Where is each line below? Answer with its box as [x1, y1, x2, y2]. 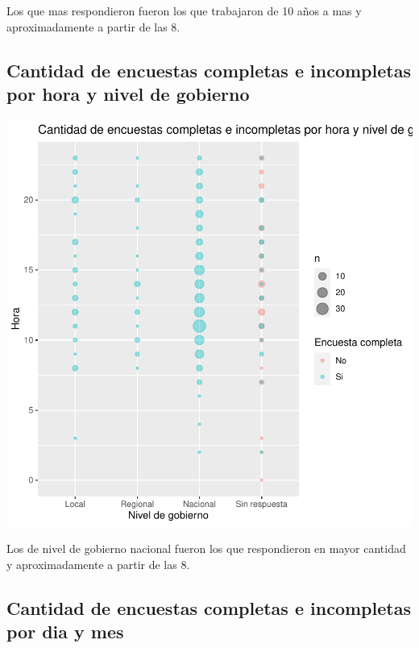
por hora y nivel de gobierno [6, 81, 250, 106]
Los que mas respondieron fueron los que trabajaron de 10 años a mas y [6, 2, 362, 19]
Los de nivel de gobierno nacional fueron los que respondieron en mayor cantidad [6, 540, 406, 557]
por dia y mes [6, 619, 124, 644]
